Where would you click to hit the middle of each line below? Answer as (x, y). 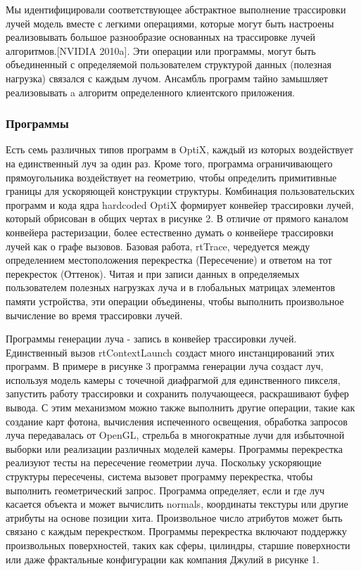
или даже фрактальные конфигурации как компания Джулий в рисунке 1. (163, 559)
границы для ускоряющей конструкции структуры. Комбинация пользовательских (180, 191)
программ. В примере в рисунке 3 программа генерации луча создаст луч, (165, 366)
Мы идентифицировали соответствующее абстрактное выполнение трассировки (176, 9)
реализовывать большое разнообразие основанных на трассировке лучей (160, 37)
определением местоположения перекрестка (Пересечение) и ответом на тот (169, 260)
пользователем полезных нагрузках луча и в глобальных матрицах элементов (171, 287)
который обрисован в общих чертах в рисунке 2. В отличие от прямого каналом (177, 218)
